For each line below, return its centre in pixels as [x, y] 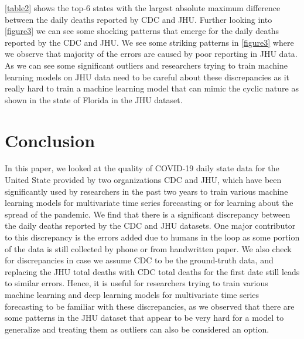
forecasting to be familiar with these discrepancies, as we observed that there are [150, 306]
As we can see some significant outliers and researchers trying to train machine [146, 65]
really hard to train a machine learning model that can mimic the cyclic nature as [152, 88]
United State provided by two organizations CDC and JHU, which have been [143, 180]
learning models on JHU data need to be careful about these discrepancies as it [147, 77]
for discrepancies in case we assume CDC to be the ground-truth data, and [139, 260]
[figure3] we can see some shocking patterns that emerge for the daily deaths [142, 31]
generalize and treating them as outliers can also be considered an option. [137, 329]
